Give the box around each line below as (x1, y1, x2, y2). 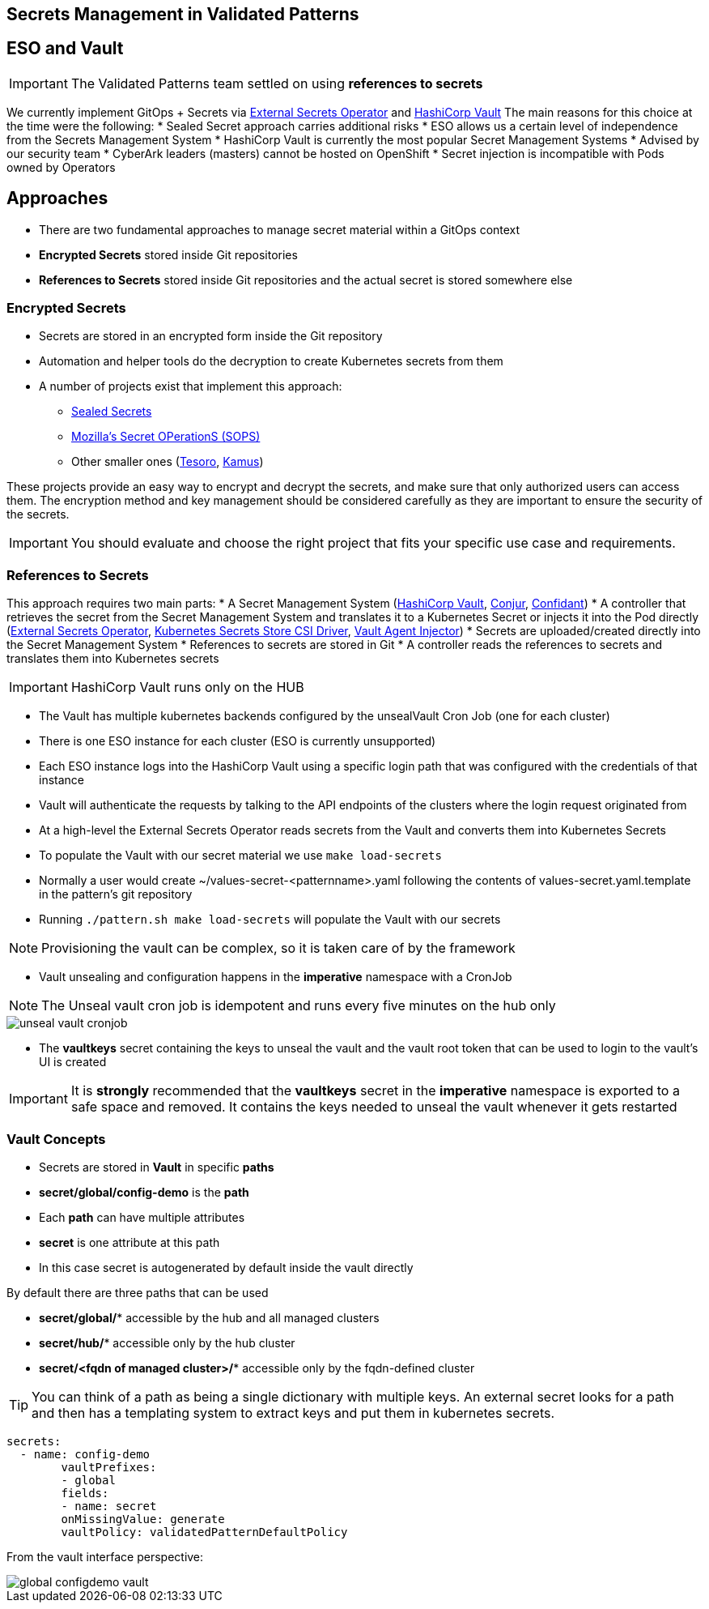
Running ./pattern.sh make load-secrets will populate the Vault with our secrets (39, 912, 501, 927)
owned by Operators (6, 160, 116, 174)
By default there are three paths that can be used (6, 1285, 269, 1300)
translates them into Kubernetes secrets (6, 651, 219, 666)
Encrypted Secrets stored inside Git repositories (39, 247, 298, 262)
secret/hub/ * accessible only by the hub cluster (39, 1335, 295, 1350)
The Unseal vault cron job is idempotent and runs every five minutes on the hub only (41, 997, 556, 1014)
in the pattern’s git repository (39, 887, 193, 902)
